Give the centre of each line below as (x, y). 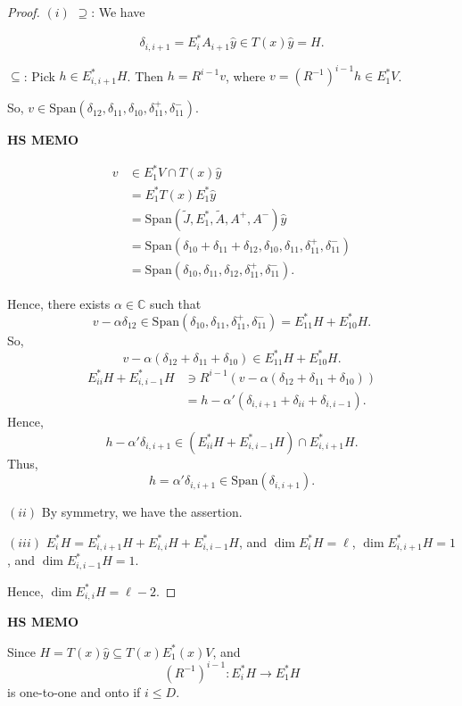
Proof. (24, 12)
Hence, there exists (59, 303)
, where (246, 75)
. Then (145, 75)
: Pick (39, 75)
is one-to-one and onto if (74, 691)
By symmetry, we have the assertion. (142, 512)
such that (176, 303)
